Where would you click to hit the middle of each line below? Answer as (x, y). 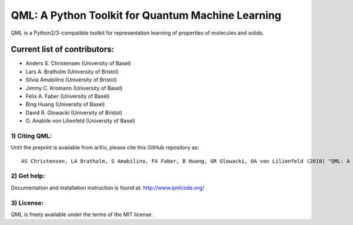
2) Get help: (28, 176)
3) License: (27, 203)
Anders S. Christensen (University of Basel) (78, 63)
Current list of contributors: (62, 50)
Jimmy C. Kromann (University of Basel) (74, 88)
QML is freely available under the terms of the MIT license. (82, 214)
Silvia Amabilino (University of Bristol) (71, 80)
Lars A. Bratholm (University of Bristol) (72, 71)
